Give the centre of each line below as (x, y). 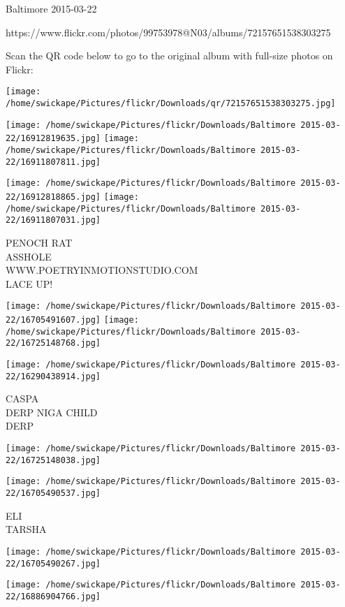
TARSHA (26, 529)
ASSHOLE (29, 256)
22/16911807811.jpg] (53, 162)
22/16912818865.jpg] (53, 197)
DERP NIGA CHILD (52, 412)
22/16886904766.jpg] (53, 596)
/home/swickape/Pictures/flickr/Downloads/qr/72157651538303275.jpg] (171, 104)
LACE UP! (29, 283)
